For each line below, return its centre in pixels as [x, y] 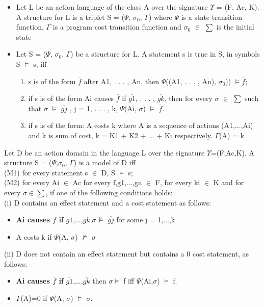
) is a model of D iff [104, 162]
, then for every [188, 98]
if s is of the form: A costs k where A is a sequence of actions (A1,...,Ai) [141, 125]
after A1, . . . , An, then [121, 81]
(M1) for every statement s [46, 172]
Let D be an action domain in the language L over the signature [104, 152]
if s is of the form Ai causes [71, 98]
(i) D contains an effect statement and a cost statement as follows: [108, 202]
